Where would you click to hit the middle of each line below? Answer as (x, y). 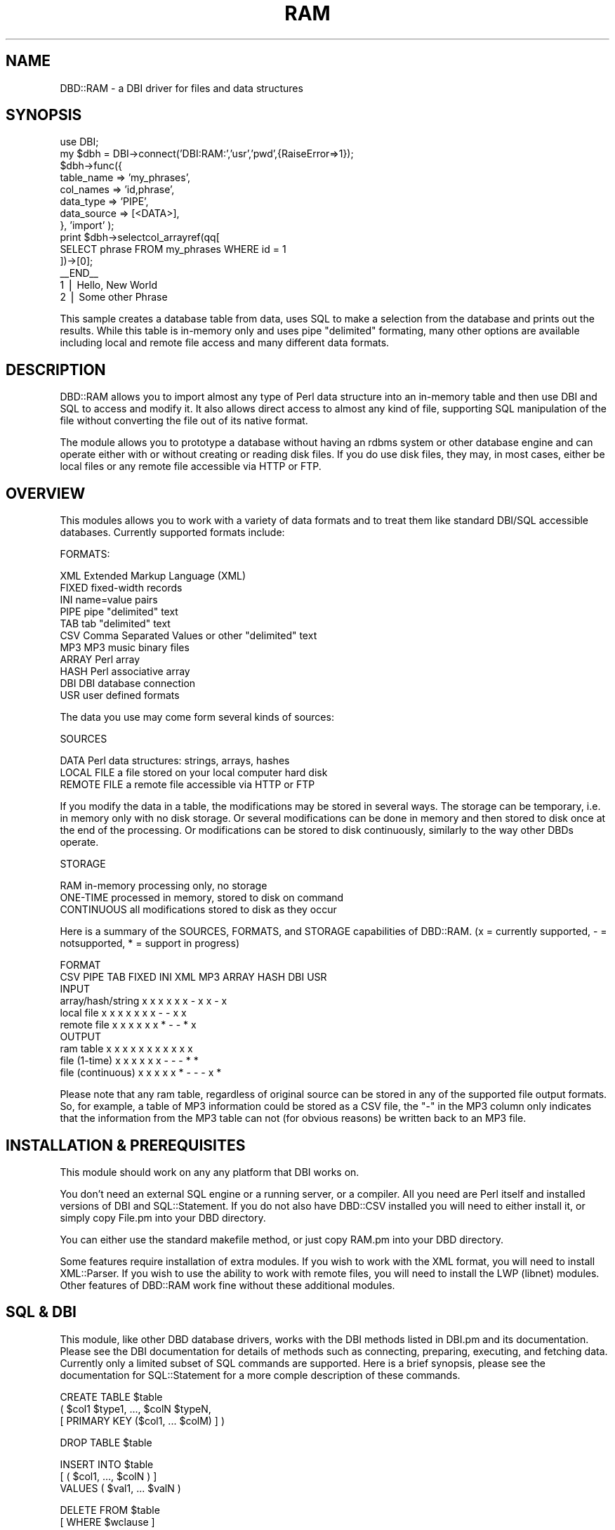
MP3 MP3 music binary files (125, 648)
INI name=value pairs (109, 600)
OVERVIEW (46, 493)
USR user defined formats (120, 695)
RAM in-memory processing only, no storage (164, 886)
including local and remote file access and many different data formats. (225, 343)
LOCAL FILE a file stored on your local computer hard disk (194, 773)
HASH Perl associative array (125, 672)
